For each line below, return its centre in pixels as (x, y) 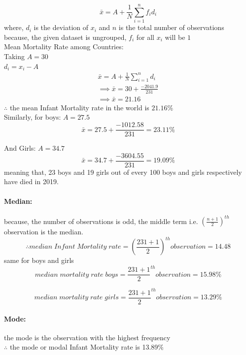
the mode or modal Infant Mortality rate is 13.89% (87, 347)
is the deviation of (61, 27)
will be (175, 37)
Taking (15, 56)
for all (145, 37)
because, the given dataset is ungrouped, (65, 37)
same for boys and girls (39, 260)
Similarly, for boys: (33, 117)
